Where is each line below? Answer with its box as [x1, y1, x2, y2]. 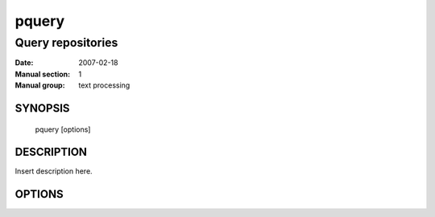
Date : [14, 58, 34, 68]
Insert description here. [14, 166, 93, 176]
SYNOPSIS [14, 101, 70, 115]
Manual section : [14, 69, 71, 79]
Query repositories [14, 35, 118, 50]
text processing [78, 80, 130, 90]
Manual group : [14, 80, 65, 90]
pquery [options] [35, 125, 91, 134]
